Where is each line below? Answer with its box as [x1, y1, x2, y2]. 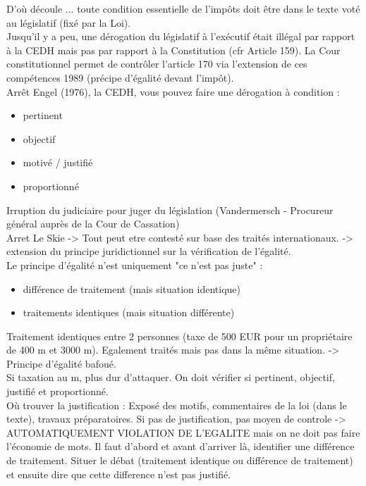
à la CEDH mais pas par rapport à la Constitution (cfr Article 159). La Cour [6, 42, 341, 57]
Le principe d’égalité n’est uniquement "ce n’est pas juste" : [6, 257, 263, 272]
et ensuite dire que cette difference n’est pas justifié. [6, 466, 231, 481]
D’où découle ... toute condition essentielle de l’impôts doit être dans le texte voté [6, 1, 360, 15]
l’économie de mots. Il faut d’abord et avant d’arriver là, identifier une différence [6, 439, 355, 454]
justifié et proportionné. [6, 384, 109, 399]
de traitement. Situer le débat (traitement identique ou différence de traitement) [6, 453, 353, 468]
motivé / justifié [23, 155, 93, 170]
